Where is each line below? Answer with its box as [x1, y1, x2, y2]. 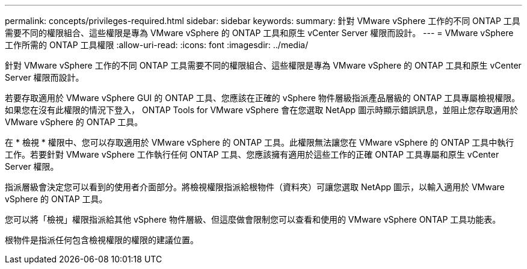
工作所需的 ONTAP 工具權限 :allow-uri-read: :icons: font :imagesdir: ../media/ [5, 40, 309, 50]
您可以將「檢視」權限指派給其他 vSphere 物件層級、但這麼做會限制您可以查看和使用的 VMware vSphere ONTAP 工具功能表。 [5, 214, 501, 224]
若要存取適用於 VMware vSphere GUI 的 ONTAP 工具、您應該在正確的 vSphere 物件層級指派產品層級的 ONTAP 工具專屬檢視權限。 [5, 93, 520, 103]
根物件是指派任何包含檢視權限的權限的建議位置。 [5, 235, 199, 245]
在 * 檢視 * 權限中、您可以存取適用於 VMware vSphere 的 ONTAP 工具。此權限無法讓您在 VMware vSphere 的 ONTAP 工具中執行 [5, 137, 514, 147]
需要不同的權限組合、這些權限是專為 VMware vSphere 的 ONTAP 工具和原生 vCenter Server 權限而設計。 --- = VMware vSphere [5, 28, 514, 38]
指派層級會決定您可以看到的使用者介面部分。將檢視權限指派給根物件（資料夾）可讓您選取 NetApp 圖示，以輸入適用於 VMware [5, 182, 505, 192]
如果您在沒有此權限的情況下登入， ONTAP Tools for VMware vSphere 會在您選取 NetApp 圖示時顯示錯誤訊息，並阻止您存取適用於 [5, 105, 519, 115]
